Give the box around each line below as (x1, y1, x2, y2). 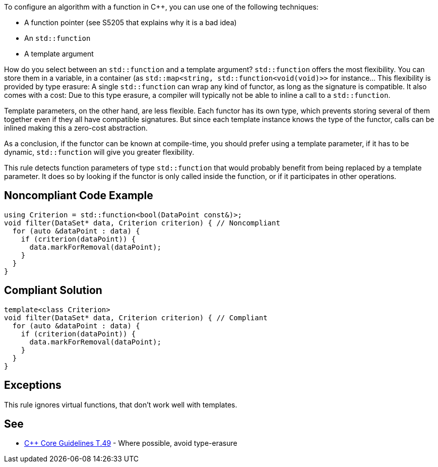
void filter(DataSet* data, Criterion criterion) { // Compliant (4, 313, 268, 322)
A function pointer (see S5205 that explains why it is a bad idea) (24, 18, 237, 27)
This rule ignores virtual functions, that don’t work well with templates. (4, 400, 237, 409)
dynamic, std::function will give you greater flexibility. (4, 148, 195, 156)
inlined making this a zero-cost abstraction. (4, 124, 148, 132)
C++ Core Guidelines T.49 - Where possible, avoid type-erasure (24, 439, 237, 448)
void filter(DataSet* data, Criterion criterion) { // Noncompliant (4, 218, 280, 227)
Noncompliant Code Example (4, 189, 153, 202)
